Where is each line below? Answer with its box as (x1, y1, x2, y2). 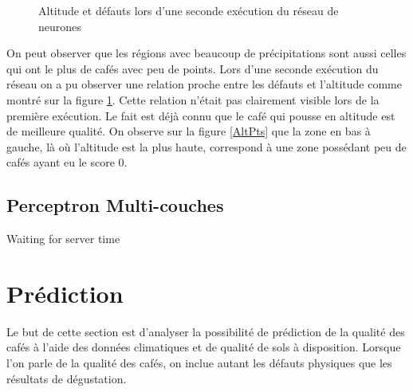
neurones (38, 18, 81, 34)
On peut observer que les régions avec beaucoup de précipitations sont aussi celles (6, 45, 407, 61)
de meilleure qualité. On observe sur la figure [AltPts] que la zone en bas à (6, 123, 371, 139)
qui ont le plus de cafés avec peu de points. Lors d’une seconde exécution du (6, 60, 379, 76)
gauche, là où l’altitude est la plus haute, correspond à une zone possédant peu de (6, 138, 407, 155)
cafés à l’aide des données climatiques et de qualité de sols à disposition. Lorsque (6, 339, 401, 355)
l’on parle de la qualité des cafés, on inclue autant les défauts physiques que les (6, 355, 392, 371)
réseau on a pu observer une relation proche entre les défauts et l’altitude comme (6, 76, 402, 92)
